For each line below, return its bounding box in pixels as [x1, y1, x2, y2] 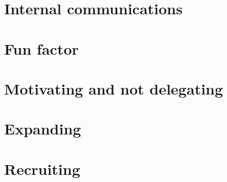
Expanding [4, 118, 81, 139]
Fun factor [4, 38, 79, 59]
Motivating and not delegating [4, 78, 223, 99]
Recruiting [4, 158, 80, 179]
